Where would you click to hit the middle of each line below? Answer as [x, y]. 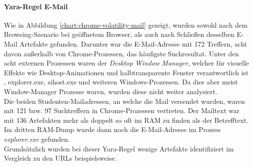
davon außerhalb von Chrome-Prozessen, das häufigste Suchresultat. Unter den [122, 53]
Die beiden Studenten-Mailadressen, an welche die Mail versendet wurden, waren [125, 101]
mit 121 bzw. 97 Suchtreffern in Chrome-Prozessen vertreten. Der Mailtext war [122, 110]
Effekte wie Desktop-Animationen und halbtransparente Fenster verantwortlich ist [126, 72]
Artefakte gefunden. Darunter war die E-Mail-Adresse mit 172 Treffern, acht [133, 43]
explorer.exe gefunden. [37, 139]
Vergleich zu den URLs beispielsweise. [60, 158]
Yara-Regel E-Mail [36, 6]
